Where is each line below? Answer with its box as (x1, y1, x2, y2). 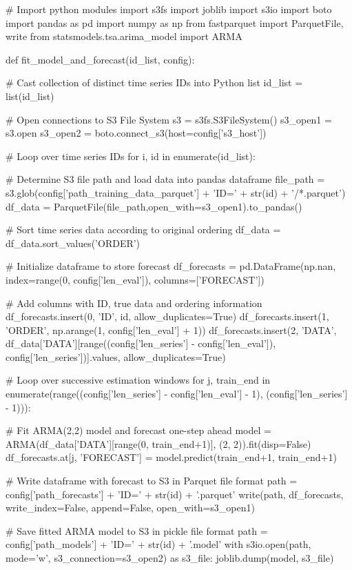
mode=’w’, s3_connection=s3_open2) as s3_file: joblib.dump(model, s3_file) (6, 551, 334, 564)
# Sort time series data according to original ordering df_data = (6, 222, 281, 237)
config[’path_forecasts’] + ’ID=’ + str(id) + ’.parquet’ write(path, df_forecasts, (6, 487, 344, 501)
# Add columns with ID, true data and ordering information (6, 295, 262, 310)
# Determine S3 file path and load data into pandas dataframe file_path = (6, 172, 325, 186)
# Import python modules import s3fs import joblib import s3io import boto (6, 2, 332, 16)
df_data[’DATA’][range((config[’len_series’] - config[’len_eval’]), (6, 336, 276, 351)
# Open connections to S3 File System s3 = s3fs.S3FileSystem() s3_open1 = (6, 112, 332, 126)
